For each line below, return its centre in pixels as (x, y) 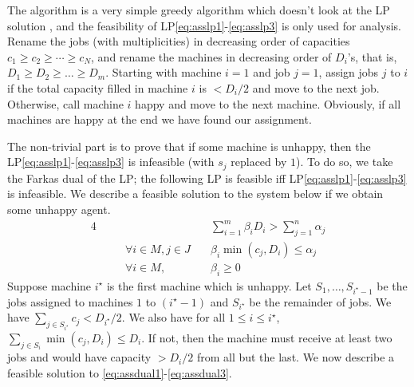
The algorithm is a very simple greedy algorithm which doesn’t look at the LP (199, 10)
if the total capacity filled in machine (98, 87)
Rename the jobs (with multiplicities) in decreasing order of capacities (179, 41)
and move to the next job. (316, 87)
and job (272, 72)
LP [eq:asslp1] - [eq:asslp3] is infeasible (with (111, 162)
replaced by (259, 162)
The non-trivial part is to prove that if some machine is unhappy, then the (189, 146)
